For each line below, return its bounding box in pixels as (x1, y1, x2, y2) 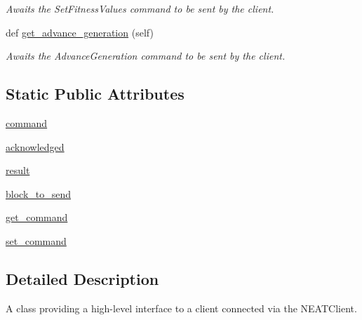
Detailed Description (6, 267, 159, 289)
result (6, 163, 30, 178)
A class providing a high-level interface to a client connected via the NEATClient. (6, 300, 357, 315)
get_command (6, 210, 68, 225)
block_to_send (6, 186, 72, 201)
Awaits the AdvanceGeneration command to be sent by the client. (6, 48, 286, 63)
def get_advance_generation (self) (6, 25, 154, 39)
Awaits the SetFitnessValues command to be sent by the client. (6, 1, 274, 15)
